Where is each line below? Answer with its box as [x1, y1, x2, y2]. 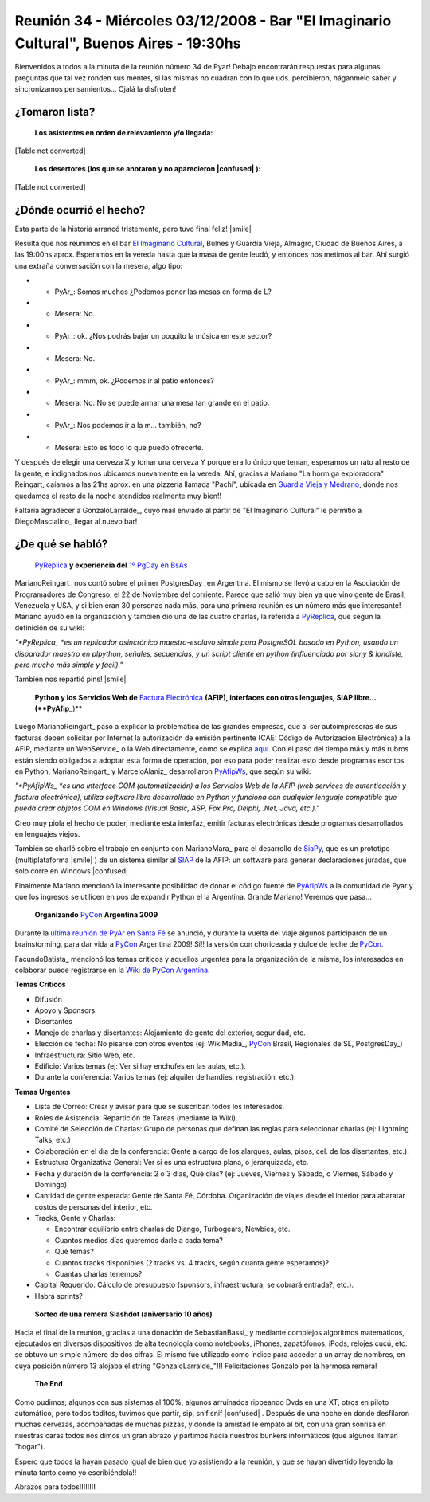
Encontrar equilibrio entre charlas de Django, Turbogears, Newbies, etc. [54, 1224, 291, 1234]
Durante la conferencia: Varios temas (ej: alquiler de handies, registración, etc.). [34, 1073, 296, 1082]
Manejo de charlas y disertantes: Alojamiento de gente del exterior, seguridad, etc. [34, 1028, 306, 1037]
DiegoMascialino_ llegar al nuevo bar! [14, 516, 138, 526]
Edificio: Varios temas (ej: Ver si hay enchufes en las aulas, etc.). [34, 1061, 247, 1071]
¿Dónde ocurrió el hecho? [14, 203, 146, 217]
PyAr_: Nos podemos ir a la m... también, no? [54, 421, 201, 430]
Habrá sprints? [34, 1291, 83, 1300]
